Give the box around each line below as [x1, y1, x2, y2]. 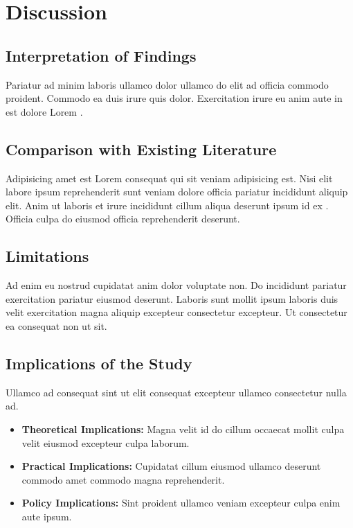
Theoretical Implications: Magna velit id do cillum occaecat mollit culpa [21, 421, 345, 436]
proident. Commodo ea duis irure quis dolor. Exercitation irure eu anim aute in [6, 91, 343, 105]
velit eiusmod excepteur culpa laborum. [21, 435, 190, 450]
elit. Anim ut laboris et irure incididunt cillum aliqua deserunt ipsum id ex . [6, 197, 329, 212]
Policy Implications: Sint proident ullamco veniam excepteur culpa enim [21, 495, 341, 510]
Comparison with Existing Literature [6, 138, 277, 159]
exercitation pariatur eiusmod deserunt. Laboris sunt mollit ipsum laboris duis [6, 291, 338, 306]
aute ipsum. [21, 509, 72, 523]
